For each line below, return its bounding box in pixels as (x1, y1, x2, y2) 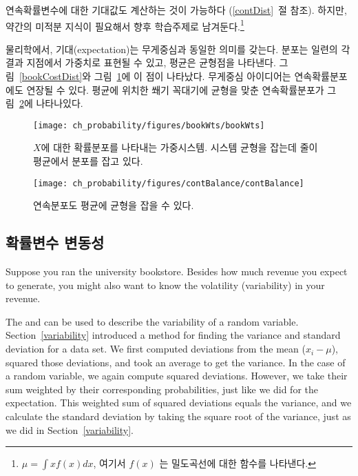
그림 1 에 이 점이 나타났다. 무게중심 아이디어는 (94, 69, 291, 83)
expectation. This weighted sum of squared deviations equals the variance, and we (6, 395, 352, 410)
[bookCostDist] (19, 69, 83, 83)
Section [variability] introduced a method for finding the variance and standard (6, 328, 341, 342)
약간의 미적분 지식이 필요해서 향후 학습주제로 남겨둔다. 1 (6, 17, 244, 33)
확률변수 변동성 (6, 232, 105, 253)
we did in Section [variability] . (6, 422, 134, 437)
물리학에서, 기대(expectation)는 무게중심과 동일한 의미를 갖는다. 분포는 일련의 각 (6, 41, 350, 56)
